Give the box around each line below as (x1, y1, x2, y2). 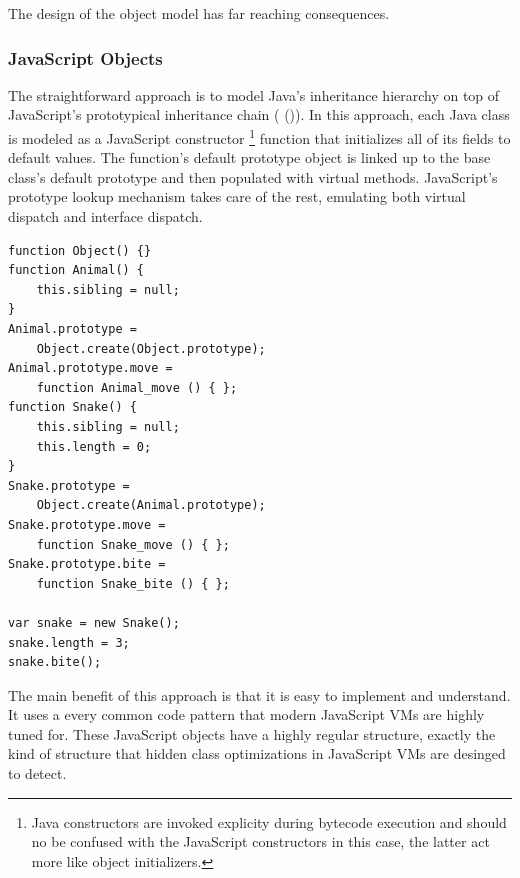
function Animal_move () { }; (36, 380, 238, 395)
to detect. (8, 763, 67, 784)
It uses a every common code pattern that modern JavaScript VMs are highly (8, 704, 485, 725)
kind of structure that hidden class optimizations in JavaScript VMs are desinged (8, 743, 506, 764)
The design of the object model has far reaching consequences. (8, 3, 390, 23)
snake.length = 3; (8, 635, 130, 650)
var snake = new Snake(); (8, 615, 180, 630)
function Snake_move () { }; (36, 537, 230, 552)
